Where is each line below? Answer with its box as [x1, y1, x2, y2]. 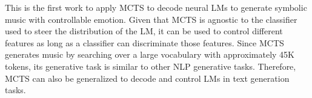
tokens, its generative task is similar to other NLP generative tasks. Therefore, [5, 60, 296, 72]
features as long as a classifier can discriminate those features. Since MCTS [5, 36, 284, 49]
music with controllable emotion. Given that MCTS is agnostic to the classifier [5, 13, 297, 25]
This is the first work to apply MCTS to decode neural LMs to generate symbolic [5, 1, 307, 13]
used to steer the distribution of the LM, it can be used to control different [5, 25, 283, 37]
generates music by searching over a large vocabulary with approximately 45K [5, 48, 295, 61]
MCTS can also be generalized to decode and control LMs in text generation [5, 72, 290, 84]
